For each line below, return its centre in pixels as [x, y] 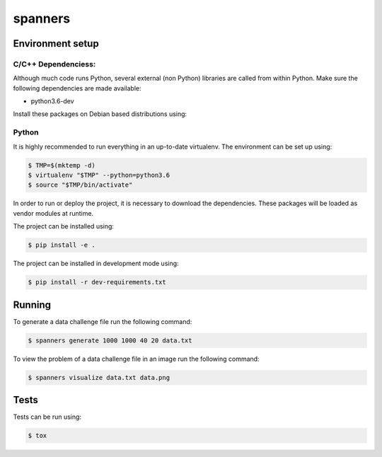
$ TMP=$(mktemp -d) [62, 165]
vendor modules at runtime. [53, 213]
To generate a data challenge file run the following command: [103, 321]
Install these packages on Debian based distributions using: [100, 114]
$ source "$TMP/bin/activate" [80, 185]
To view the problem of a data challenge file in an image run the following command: [136, 359]
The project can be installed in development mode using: [96, 264]
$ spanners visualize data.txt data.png [99, 377]
